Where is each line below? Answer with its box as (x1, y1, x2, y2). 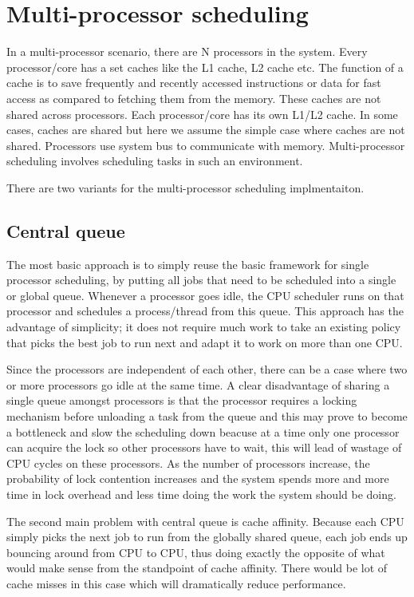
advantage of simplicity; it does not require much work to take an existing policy (6, 318, 401, 335)
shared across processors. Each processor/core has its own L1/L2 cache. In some (6, 105, 398, 122)
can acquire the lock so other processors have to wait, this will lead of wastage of (6, 439, 402, 456)
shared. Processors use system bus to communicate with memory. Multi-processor (6, 136, 405, 153)
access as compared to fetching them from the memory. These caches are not (6, 89, 381, 106)
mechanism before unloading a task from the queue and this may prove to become (6, 408, 408, 425)
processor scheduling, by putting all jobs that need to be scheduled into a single (6, 271, 396, 288)
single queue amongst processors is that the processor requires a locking (6, 392, 357, 409)
